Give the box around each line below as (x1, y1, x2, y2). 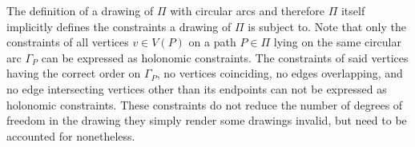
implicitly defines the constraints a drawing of (6, 18, 232, 34)
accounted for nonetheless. (6, 127, 135, 144)
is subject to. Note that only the (248, 18, 406, 34)
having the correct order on (6, 65, 141, 81)
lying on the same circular (273, 34, 401, 50)
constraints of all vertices (6, 34, 129, 50)
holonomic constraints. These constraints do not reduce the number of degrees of (6, 96, 403, 113)
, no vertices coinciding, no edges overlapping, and (156, 65, 403, 81)
